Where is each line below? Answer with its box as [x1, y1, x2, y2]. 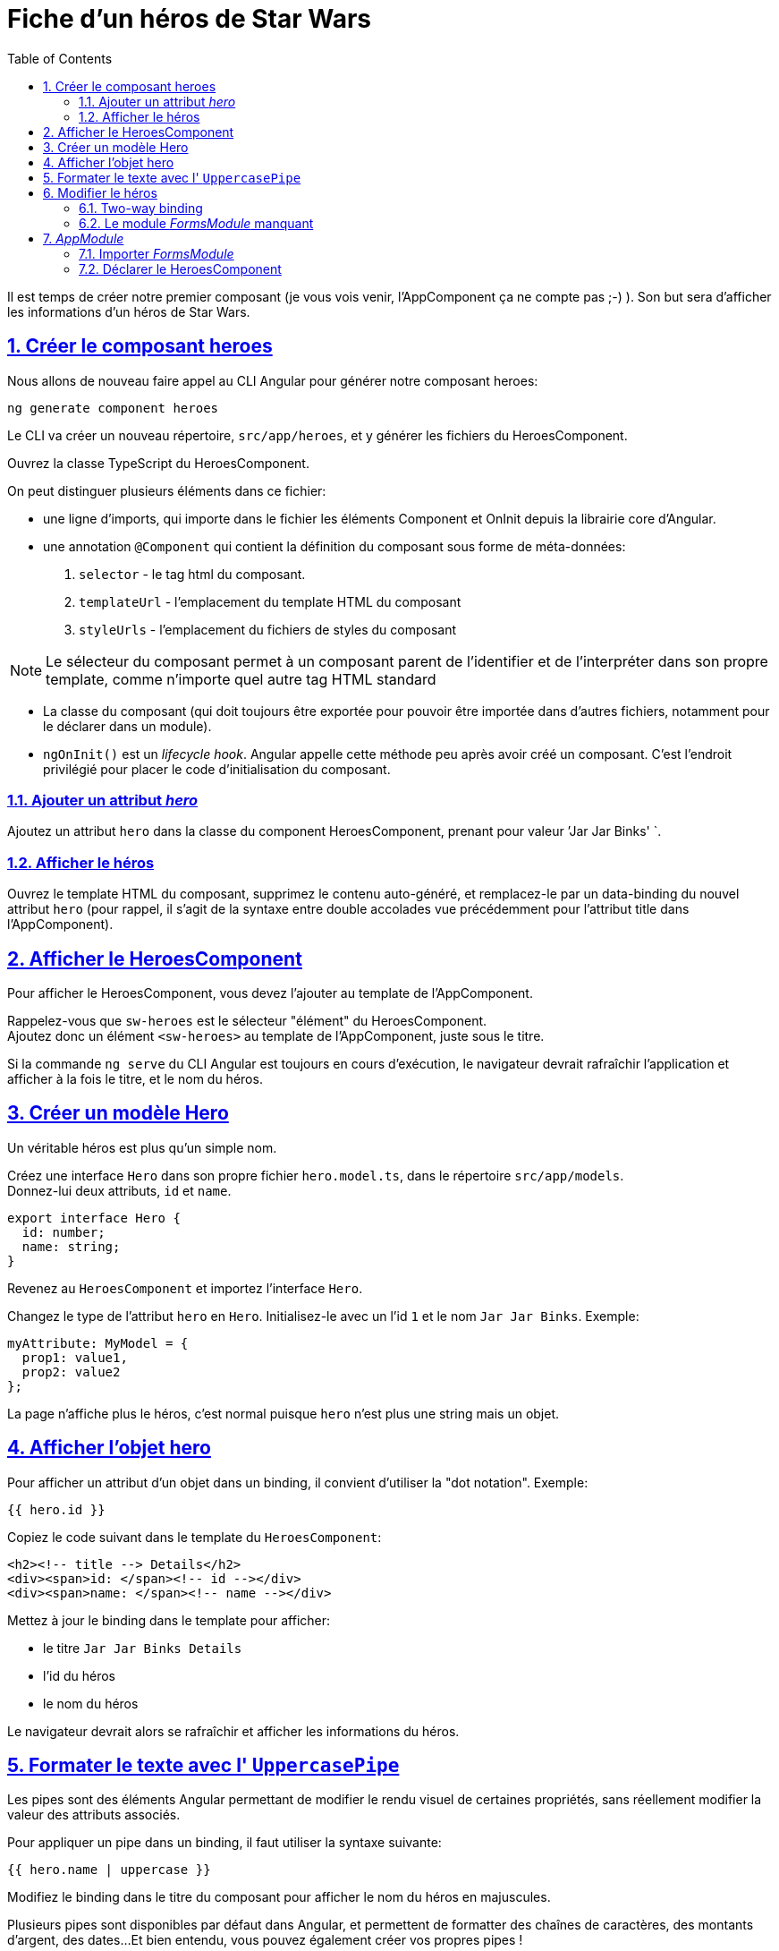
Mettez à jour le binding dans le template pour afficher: [7, 1612, 331, 1628]
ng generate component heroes [7, 400, 219, 415]
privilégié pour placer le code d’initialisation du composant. [43, 761, 391, 777]
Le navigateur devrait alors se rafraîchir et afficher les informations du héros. [7, 1723, 460, 1739]
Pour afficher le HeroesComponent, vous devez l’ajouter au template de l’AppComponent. [7, 984, 533, 1001]
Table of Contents [7, 50, 113, 66]
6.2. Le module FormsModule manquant [79, 215, 314, 231]
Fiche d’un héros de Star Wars [7, 4, 372, 34]
